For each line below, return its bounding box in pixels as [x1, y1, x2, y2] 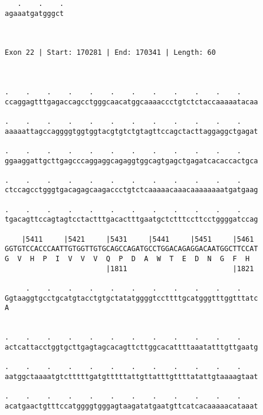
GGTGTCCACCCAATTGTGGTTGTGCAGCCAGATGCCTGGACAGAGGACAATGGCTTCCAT [5, 245, 258, 253]
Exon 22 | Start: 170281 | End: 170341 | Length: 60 [5, 48, 216, 57]
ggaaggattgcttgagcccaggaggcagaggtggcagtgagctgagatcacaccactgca [5, 156, 258, 165]
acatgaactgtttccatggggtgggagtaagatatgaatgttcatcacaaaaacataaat [5, 401, 258, 410]
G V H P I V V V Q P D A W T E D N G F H [5, 255, 250, 264]
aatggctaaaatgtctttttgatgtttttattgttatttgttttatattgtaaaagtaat [5, 372, 258, 381]
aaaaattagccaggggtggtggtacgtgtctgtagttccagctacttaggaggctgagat [5, 127, 258, 136]
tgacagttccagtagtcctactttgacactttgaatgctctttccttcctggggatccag [5, 215, 258, 224]
